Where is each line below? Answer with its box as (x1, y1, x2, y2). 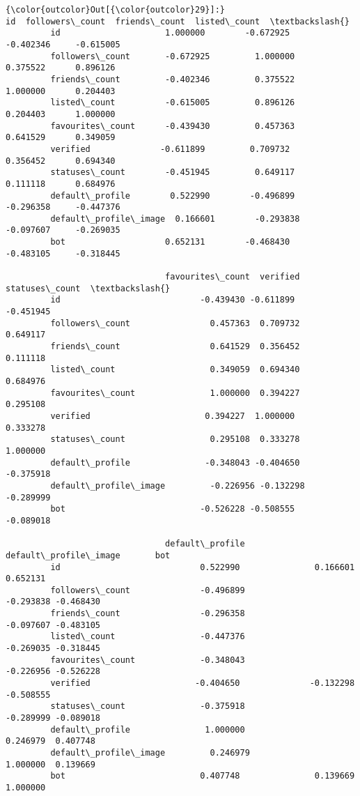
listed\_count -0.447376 (50, 632, 245, 642)
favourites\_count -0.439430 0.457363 (50, 121, 295, 131)
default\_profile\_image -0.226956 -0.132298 (50, 480, 305, 491)
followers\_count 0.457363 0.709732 (50, 318, 300, 328)
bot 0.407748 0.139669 (50, 771, 355, 781)
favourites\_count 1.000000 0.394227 (50, 388, 300, 398)
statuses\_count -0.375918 (50, 701, 245, 712)
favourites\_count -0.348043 (50, 655, 245, 665)
